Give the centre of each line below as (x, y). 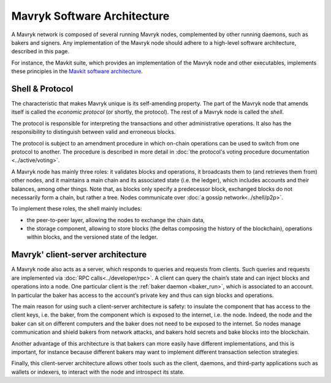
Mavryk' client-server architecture (79, 255)
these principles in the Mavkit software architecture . (77, 71)
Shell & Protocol (42, 89)
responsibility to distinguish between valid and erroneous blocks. (93, 132)
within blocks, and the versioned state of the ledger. (92, 237)
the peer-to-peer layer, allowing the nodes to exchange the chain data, (116, 220)
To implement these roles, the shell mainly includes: (77, 209)
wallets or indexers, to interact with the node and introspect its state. (98, 372)
